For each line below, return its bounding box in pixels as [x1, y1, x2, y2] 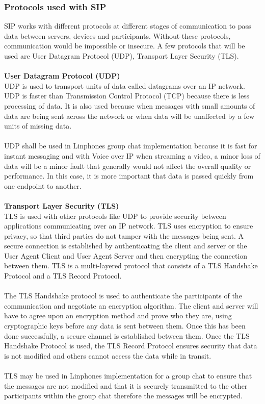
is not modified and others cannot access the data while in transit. [4, 350, 211, 361]
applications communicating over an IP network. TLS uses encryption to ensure [4, 220, 253, 231]
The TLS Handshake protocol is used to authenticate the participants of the [4, 290, 242, 301]
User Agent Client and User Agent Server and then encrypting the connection [4, 250, 248, 261]
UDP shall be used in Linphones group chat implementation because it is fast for [4, 140, 257, 151]
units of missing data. [4, 120, 72, 131]
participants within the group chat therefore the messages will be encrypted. [4, 390, 243, 401]
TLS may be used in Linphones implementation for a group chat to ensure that [4, 370, 252, 381]
